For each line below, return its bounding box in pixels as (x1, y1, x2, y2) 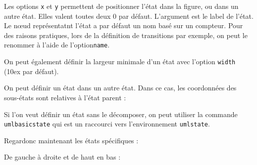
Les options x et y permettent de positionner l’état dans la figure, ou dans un (4, 1, 239, 11)
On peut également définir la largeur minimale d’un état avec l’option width (4, 56, 236, 67)
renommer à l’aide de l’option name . (4, 40, 110, 50)
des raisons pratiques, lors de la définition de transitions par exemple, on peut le (4, 30, 248, 40)
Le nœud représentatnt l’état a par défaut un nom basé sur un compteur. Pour (4, 20, 243, 31)
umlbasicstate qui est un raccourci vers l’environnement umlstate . (4, 119, 210, 129)
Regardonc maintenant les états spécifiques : (4, 135, 139, 145)
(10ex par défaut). (4, 66, 59, 76)
